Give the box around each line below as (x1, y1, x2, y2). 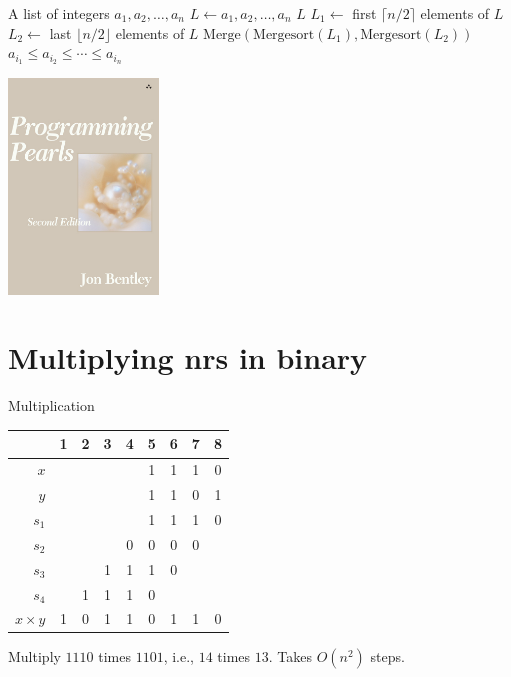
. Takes (268, 646, 312, 667)
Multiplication (8, 395, 95, 416)
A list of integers (8, 3, 110, 23)
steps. (370, 646, 405, 667)
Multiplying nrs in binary (8, 337, 368, 378)
